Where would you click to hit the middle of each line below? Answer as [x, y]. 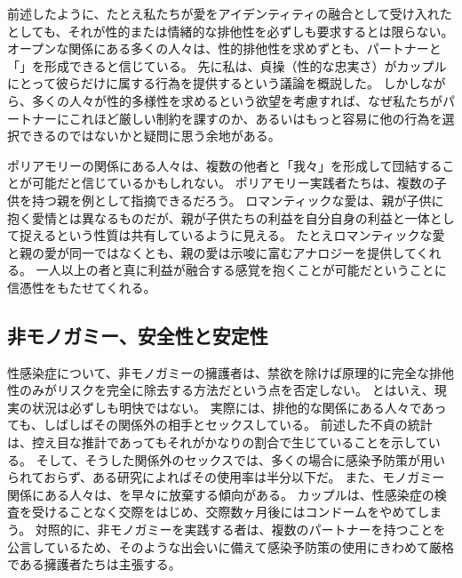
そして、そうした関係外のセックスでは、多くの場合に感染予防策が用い [241, 459]
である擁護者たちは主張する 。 [94, 564]
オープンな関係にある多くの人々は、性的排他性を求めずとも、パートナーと [224, 48]
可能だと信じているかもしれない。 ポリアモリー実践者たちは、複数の [233, 183]
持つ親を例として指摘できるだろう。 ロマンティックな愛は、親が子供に [238, 200]
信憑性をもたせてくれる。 [82, 287]
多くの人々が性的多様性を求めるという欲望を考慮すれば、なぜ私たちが [237, 100]
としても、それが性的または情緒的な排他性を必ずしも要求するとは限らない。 [231, 31]
